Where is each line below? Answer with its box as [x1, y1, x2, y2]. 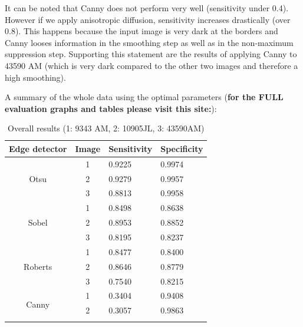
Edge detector [9, 142, 67, 154]
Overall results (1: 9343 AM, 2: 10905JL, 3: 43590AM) [7, 122, 205, 134]
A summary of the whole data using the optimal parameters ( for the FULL [5, 91, 284, 103]
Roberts [24, 260, 52, 272]
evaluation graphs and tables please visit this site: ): [5, 102, 217, 114]
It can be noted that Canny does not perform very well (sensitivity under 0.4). [5, 2, 289, 14]
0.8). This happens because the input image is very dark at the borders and [5, 25, 278, 37]
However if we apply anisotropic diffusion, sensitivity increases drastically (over [5, 13, 291, 25]
